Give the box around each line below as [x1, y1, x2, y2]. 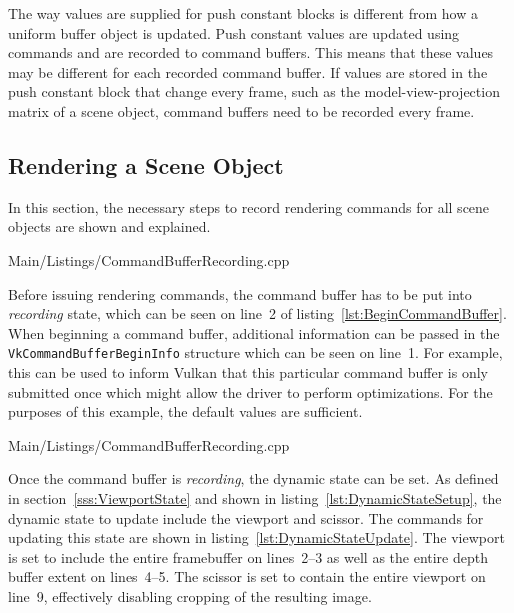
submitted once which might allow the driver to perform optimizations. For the [8, 381, 493, 402]
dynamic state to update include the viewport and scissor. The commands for [8, 507, 484, 528]
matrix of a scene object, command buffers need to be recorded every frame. [8, 100, 475, 121]
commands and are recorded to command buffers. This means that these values [8, 42, 494, 63]
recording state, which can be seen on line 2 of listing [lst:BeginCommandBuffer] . [8, 303, 507, 324]
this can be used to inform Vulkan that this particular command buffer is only [8, 361, 489, 382]
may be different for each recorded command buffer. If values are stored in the [8, 61, 488, 82]
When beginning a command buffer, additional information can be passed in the [8, 322, 500, 343]
